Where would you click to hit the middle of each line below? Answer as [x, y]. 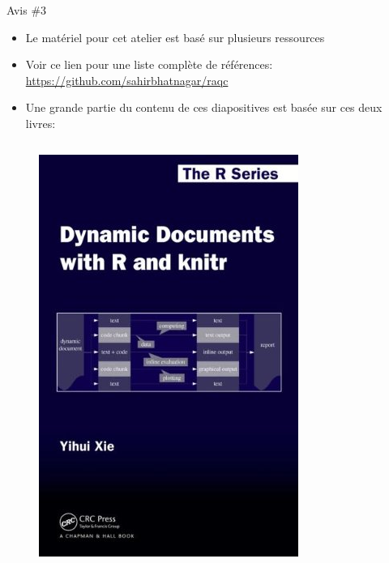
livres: [41, 123]
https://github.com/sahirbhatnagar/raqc [127, 80]
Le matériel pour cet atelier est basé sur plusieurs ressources [175, 37]
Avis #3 [27, 10]
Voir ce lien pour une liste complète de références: [149, 64]
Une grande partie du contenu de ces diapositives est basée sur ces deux [204, 107]
